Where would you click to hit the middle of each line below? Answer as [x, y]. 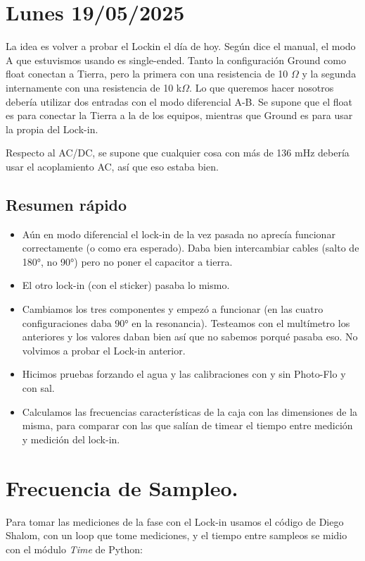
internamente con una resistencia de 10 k [94, 87]
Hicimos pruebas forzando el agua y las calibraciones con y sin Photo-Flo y [184, 374]
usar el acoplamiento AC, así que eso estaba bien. [112, 166]
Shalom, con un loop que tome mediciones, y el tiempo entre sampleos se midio [177, 535]
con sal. [38, 388]
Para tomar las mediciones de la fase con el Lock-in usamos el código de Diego [175, 521]
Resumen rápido [66, 204]
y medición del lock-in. [71, 439]
